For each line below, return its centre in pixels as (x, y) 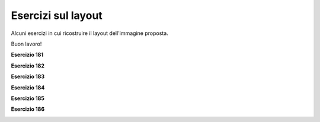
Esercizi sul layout (57, 15)
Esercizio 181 (27, 55)
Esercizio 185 (28, 98)
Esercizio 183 (28, 76)
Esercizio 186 (28, 109)
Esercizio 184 (28, 87)
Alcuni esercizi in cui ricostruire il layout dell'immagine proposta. (89, 33)
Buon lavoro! (26, 44)
